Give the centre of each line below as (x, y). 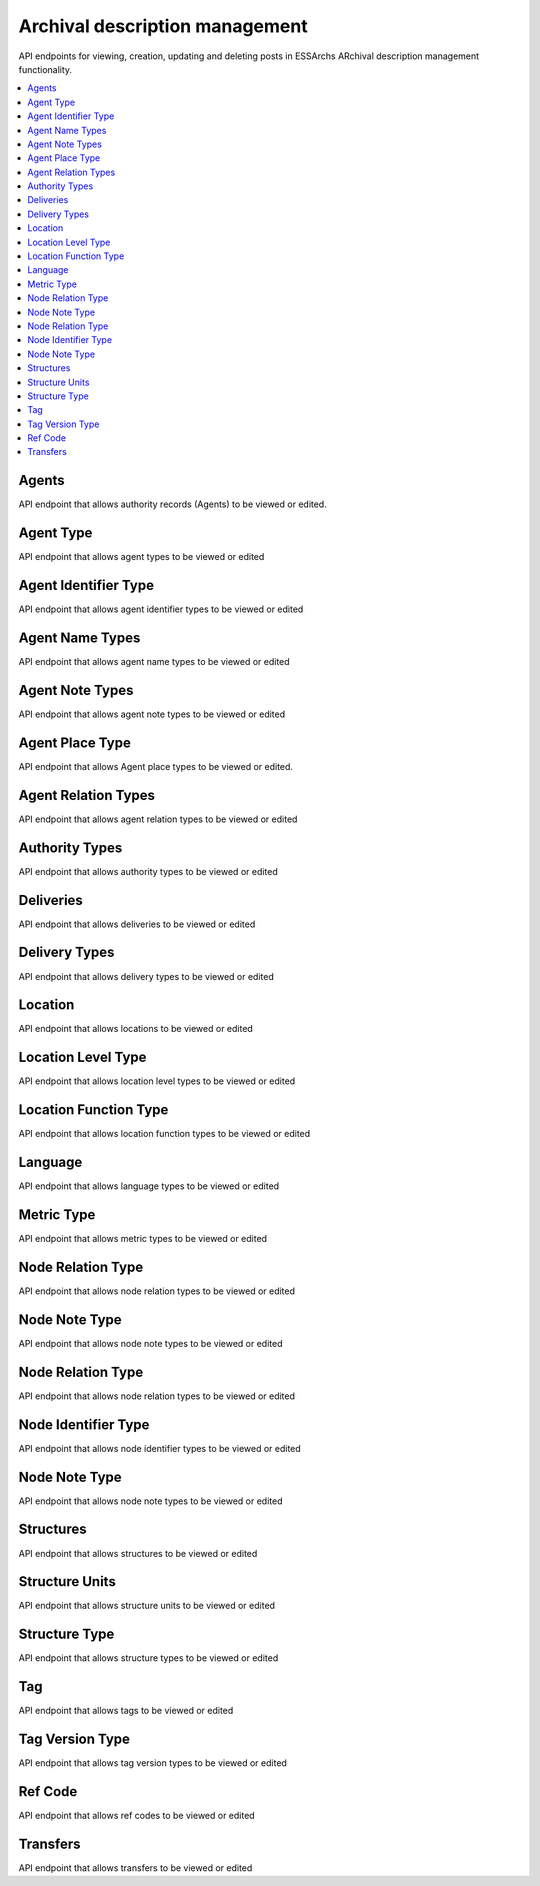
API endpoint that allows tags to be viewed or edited (126, 1711)
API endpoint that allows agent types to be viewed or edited (141, 557)
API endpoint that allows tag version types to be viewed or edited (152, 1763)
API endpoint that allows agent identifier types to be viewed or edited (161, 609)
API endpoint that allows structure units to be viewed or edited (146, 1606)
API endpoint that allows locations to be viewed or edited (136, 1029)
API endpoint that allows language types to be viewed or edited (149, 1186)
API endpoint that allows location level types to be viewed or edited (157, 1081)
